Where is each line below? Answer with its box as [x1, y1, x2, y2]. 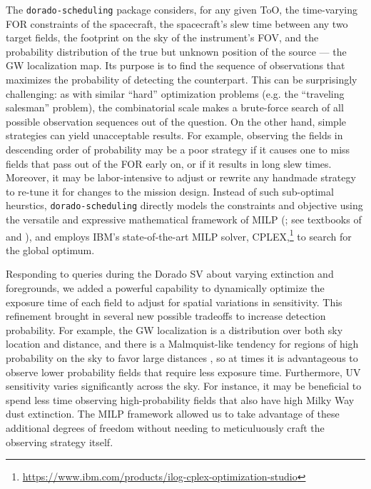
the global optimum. [6, 242, 95, 257]
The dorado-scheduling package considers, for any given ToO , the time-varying [6, 2, 357, 16]
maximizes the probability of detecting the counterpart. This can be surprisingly [6, 72, 357, 87]
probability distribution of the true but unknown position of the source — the [6, 44, 347, 59]
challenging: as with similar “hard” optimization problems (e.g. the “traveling [6, 86, 345, 101]
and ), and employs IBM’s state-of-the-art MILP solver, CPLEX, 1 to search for [6, 226, 352, 243]
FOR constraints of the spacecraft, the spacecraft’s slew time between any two [6, 16, 348, 31]
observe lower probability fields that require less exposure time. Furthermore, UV [6, 364, 361, 379]
